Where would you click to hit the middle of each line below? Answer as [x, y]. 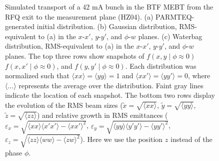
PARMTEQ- [175, 16]
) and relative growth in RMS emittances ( [102, 115]
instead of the [191, 139]
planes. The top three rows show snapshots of [75, 55]
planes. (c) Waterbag [170, 36]
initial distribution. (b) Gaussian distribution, [107, 26]
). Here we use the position [121, 139]
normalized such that [37, 75]
